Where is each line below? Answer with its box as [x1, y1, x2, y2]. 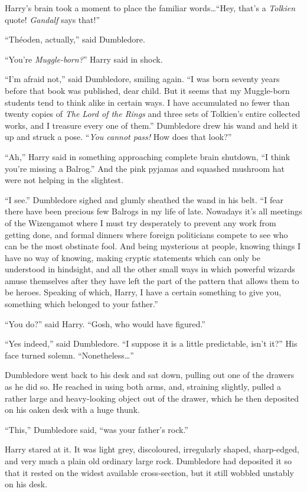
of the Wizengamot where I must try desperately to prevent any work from [5, 216, 276, 229]
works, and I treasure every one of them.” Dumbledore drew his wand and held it [5, 119, 298, 131]
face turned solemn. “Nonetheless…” [5, 348, 134, 361]
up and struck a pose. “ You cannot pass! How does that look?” [5, 131, 232, 143]
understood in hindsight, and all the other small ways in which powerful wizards [5, 263, 295, 275]
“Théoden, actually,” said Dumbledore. [5, 33, 145, 45]
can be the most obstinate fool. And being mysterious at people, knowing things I [5, 240, 301, 252]
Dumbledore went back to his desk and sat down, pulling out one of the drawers [5, 369, 295, 381]
